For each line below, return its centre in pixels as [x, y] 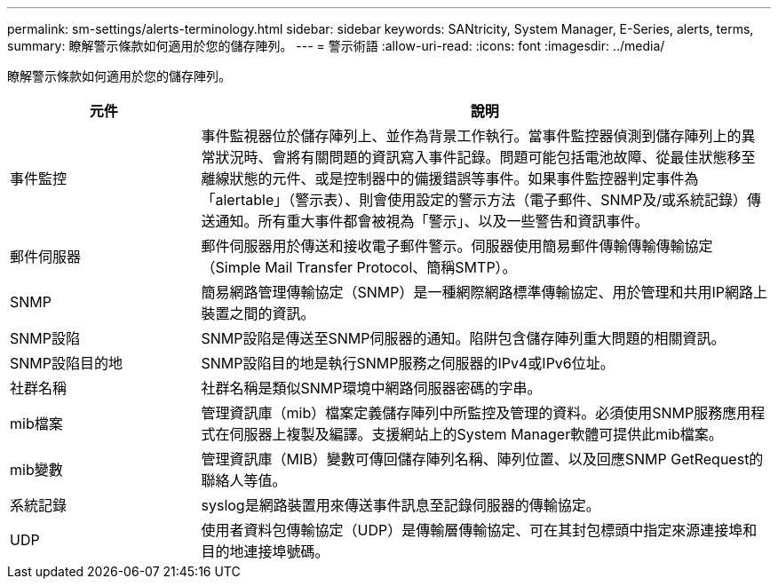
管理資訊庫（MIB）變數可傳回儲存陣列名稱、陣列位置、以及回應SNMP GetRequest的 [482, 459]
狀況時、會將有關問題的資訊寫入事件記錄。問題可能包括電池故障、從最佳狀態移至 [485, 157]
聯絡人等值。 [244, 480]
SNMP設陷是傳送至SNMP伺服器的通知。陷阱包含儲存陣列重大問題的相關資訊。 [463, 338]
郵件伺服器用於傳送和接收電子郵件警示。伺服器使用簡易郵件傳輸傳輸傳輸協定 [457, 246]
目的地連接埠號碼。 [265, 551]
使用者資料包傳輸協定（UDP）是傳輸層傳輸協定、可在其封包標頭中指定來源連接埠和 [479, 530]
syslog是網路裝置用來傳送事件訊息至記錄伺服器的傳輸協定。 [401, 505]
